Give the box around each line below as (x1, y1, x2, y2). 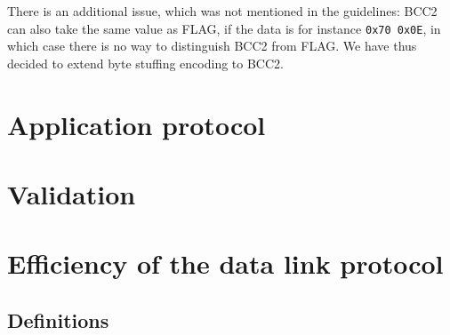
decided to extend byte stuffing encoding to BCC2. (7, 53, 284, 72)
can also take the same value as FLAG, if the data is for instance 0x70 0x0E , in (7, 19, 441, 37)
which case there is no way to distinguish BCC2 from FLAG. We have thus (7, 36, 417, 55)
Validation (7, 176, 136, 211)
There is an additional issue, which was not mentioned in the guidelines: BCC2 (7, 2, 438, 20)
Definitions (7, 306, 109, 333)
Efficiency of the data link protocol (7, 245, 444, 282)
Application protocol (7, 106, 266, 142)
